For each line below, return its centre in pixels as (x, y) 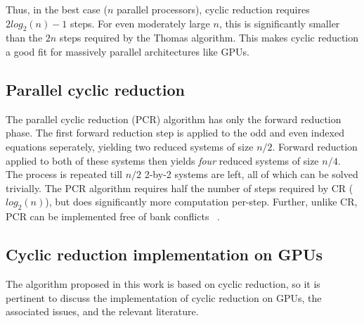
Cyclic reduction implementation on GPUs (164, 254)
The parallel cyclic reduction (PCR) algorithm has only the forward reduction (174, 119)
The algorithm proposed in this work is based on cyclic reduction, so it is (163, 283)
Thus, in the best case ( (57, 9)
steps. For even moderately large (140, 23)
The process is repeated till (64, 174)
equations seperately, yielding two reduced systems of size (130, 146)
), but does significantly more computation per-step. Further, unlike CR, (201, 202)
